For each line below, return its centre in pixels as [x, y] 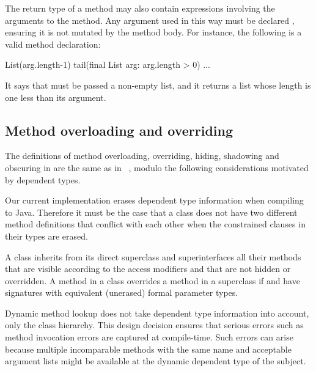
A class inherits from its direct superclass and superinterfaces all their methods [153, 256]
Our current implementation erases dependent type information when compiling [154, 200]
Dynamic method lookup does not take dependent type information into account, [157, 313]
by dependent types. [43, 179]
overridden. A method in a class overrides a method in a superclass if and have [152, 280]
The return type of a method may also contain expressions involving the [140, 8]
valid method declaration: [53, 44]
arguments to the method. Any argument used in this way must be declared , [150, 20]
